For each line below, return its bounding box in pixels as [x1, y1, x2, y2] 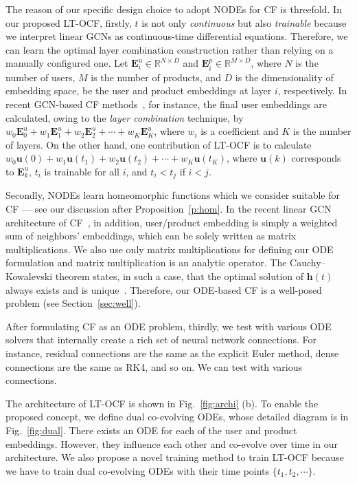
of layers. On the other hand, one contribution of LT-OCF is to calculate [5, 137, 312, 151]
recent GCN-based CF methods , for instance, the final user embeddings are [5, 96, 327, 111]
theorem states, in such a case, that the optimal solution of [55, 268, 304, 283]
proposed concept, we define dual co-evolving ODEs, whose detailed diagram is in [5, 409, 349, 424]
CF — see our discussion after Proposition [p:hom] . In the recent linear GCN [5, 202, 332, 215]
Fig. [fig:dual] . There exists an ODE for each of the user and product [5, 422, 297, 437]
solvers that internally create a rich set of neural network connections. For [5, 332, 317, 347]
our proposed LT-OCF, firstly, [5, 15, 132, 30]
